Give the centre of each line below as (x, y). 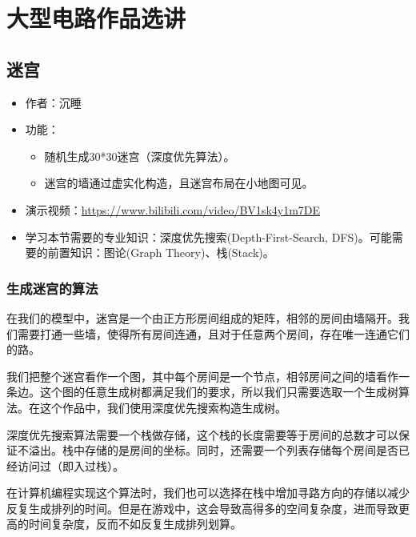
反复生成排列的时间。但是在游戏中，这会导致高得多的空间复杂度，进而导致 (202, 508)
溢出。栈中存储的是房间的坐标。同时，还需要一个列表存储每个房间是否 (213, 450)
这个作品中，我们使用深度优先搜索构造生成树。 (163, 407)
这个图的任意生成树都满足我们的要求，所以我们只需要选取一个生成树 (219, 392)
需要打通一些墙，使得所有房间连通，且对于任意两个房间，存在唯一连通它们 (213, 333)
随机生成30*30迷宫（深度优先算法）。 (140, 156)
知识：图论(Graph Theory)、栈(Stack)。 (172, 252)
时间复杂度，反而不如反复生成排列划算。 (135, 524)
